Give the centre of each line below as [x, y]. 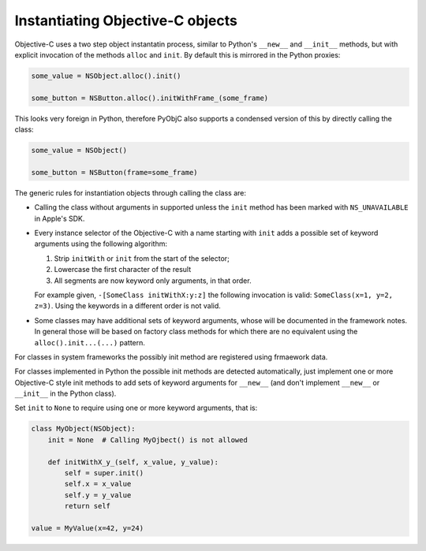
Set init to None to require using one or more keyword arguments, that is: [136, 408]
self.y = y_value [98, 495]
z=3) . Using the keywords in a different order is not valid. [127, 306]
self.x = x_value [98, 484]
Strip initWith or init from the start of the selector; [142, 258]
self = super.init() [104, 473]
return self [87, 506]
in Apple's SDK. [60, 218]
